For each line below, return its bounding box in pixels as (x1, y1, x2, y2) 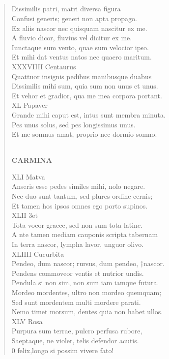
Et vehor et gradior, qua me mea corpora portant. (11, 90, 162, 100)
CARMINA (11, 155, 52, 165)
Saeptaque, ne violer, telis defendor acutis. (11, 335, 139, 345)
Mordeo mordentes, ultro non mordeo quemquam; (11, 287, 162, 298)
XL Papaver (11, 100, 48, 110)
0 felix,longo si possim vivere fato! (11, 345, 114, 355)
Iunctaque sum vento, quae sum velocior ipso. (11, 42, 149, 52)
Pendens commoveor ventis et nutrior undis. (11, 268, 144, 278)
